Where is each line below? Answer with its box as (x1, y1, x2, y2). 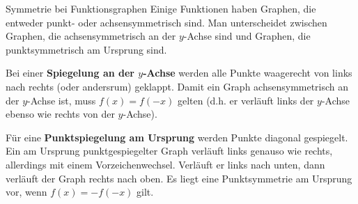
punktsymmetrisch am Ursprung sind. (6, 42, 167, 56)
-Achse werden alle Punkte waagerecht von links (143, 65, 352, 80)
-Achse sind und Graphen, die (183, 29, 311, 43)
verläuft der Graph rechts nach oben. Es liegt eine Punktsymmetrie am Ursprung (6, 171, 352, 185)
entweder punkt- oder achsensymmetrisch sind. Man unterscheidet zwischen (6, 15, 327, 29)
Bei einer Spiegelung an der (6, 65, 134, 80)
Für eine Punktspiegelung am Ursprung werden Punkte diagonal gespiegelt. (6, 130, 348, 144)
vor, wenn (6, 185, 47, 199)
